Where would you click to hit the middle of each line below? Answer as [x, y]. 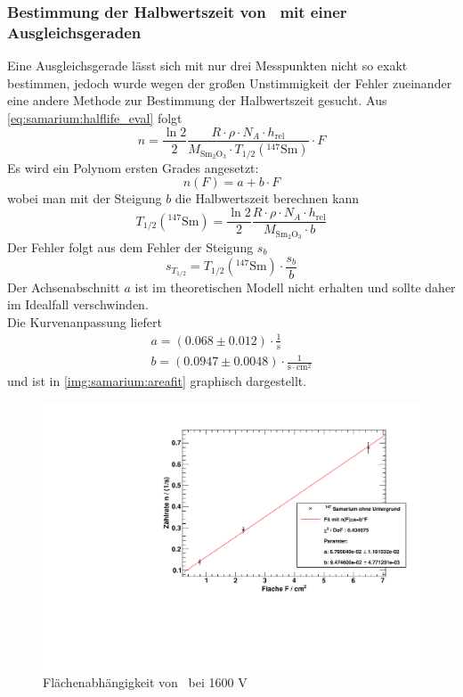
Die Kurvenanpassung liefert [85, 321]
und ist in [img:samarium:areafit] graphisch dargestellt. [157, 381]
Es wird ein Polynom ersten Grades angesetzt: [133, 167]
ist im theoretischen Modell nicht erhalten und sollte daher [295, 287]
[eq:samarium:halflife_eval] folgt [95, 117]
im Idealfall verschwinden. [78, 304]
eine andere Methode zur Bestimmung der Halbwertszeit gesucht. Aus [197, 100]
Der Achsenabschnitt [64, 287]
